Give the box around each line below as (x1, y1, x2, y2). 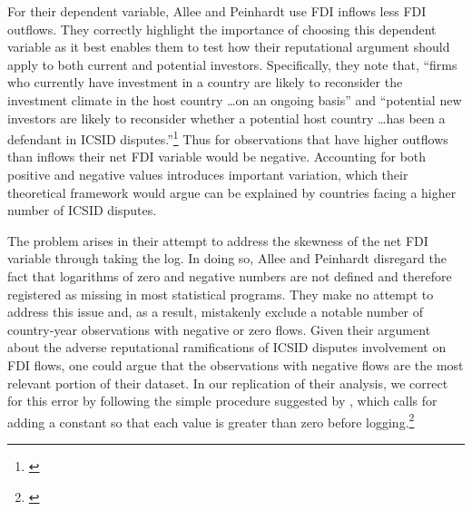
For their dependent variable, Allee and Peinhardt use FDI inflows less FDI (7, 2, 427, 20)
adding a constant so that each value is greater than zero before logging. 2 (7, 409, 415, 431)
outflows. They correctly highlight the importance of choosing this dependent (7, 19, 437, 38)
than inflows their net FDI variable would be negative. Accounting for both (7, 147, 427, 166)
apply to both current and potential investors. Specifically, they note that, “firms (7, 54, 457, 74)
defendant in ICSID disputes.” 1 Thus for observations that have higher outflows (7, 127, 448, 148)
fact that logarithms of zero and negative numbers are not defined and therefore (7, 266, 452, 285)
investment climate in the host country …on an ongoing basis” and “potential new (7, 90, 462, 109)
